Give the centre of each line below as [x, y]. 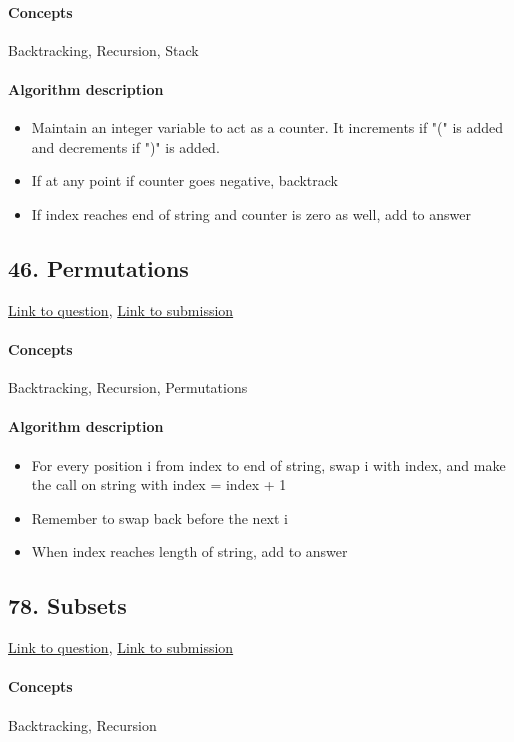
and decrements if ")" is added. [125, 146]
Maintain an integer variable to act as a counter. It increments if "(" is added [267, 127]
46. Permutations [98, 267]
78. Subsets [67, 605]
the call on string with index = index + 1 [159, 484]
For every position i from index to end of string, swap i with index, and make [268, 464]
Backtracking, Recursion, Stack [103, 49]
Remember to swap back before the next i [159, 517]
